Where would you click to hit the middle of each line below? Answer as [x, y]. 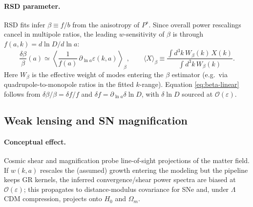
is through [188, 34]
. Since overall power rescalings [195, 24]
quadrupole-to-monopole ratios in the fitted [69, 84]
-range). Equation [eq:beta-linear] [189, 84]
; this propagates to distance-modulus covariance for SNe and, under [126, 189]
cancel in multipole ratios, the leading [61, 34]
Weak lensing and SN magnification [96, 120]
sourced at [197, 93]
